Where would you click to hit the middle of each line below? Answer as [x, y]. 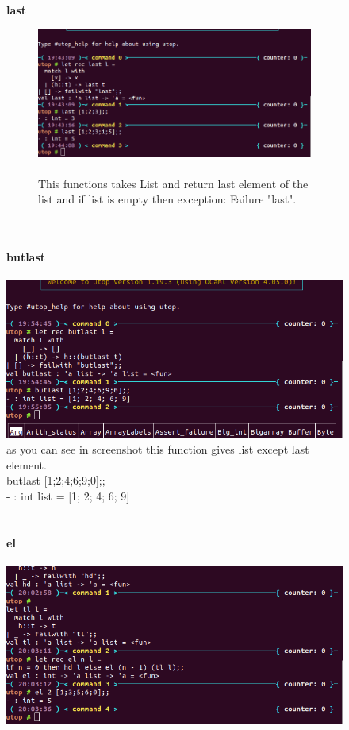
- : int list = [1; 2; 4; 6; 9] [68, 495]
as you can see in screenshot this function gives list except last [158, 449]
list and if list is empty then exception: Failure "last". [167, 199]
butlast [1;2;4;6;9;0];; [56, 480]
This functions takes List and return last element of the [173, 183]
